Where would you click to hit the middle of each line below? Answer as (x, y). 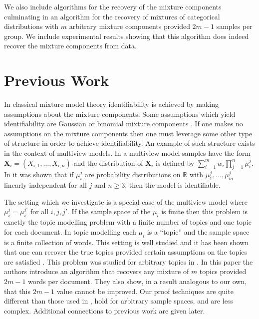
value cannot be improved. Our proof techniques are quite (145, 291)
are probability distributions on (132, 174)
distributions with (31, 26)
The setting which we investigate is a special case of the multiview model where (126, 201)
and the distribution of (108, 162)
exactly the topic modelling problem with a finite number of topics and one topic (128, 222)
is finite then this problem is (205, 211)
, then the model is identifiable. (173, 185)
